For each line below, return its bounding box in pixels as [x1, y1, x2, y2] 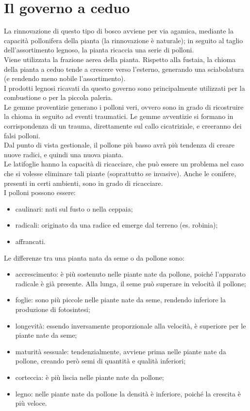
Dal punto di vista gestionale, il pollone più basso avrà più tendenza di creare [4, 140, 235, 150]
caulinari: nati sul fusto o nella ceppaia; [15, 203, 133, 214]
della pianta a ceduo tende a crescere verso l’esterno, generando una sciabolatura [4, 64, 244, 74]
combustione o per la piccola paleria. [4, 92, 113, 102]
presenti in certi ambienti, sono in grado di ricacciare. [4, 178, 163, 188]
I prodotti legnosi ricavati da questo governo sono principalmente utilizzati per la [4, 82, 245, 93]
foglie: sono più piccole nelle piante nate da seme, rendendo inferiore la [15, 295, 226, 305]
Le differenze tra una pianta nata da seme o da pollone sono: [4, 252, 184, 263]
